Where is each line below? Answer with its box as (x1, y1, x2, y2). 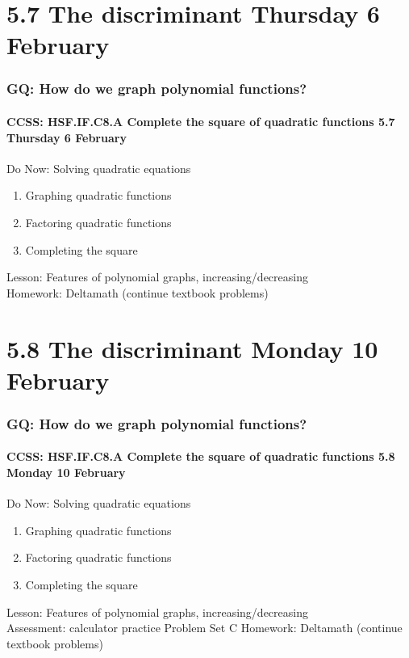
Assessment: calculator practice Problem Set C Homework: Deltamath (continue (6, 619, 403, 636)
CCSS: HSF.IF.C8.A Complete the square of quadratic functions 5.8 (6, 448, 395, 465)
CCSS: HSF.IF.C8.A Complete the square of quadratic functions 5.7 (6, 113, 395, 129)
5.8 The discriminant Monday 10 (6, 331, 378, 365)
